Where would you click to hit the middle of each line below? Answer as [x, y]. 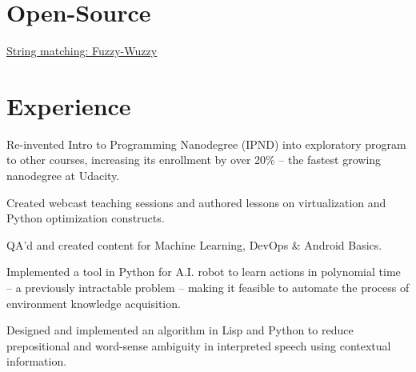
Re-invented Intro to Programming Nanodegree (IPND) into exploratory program [206, 144]
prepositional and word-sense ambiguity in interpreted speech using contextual [199, 345]
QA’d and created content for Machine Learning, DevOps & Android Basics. [194, 244]
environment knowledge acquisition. [94, 303]
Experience [69, 105]
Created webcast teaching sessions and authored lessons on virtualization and [196, 202]
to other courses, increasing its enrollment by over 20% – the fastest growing [194, 160]
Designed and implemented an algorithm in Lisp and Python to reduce [180, 330]
